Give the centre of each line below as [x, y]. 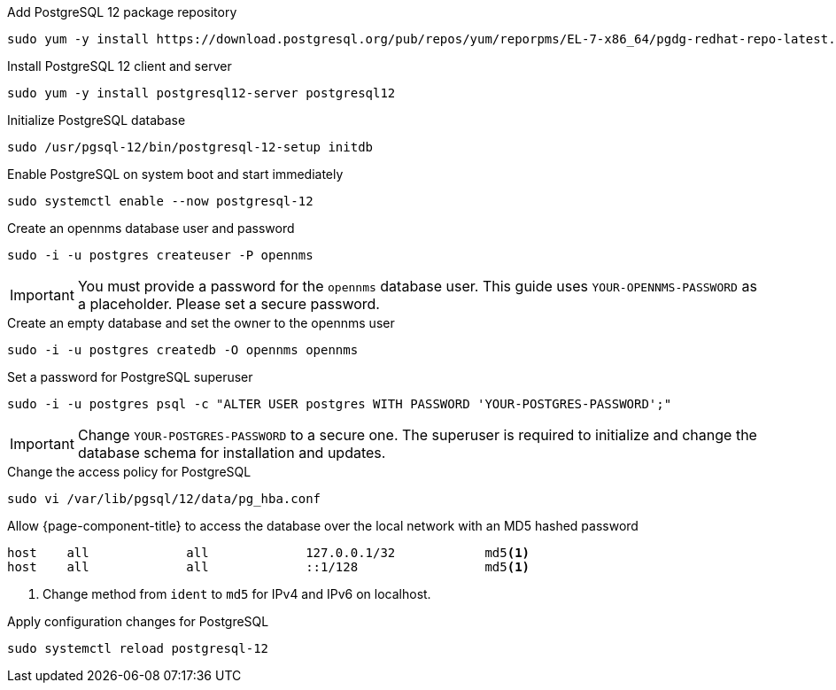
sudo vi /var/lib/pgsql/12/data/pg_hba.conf [164, 499]
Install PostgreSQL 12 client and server [120, 66]
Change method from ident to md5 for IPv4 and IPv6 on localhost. [237, 594]
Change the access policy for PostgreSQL [129, 472]
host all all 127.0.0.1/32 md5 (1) [269, 553]
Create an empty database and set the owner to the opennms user [201, 323]
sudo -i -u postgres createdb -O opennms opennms [183, 350]
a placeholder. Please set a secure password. [228, 304]
